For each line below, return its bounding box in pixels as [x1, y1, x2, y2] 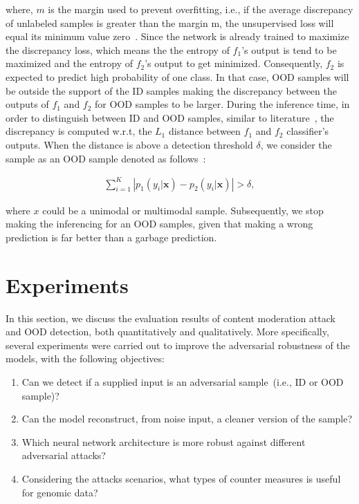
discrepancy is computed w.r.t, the [6, 124, 152, 138]
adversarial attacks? [21, 448, 106, 463]
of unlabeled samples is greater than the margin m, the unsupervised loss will [6, 15, 334, 30]
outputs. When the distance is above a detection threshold [6, 137, 253, 151]
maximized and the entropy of [6, 56, 133, 71]
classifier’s [286, 124, 329, 138]
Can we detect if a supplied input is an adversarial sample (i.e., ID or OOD [21, 374, 344, 389]
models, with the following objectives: [6, 351, 165, 366]
